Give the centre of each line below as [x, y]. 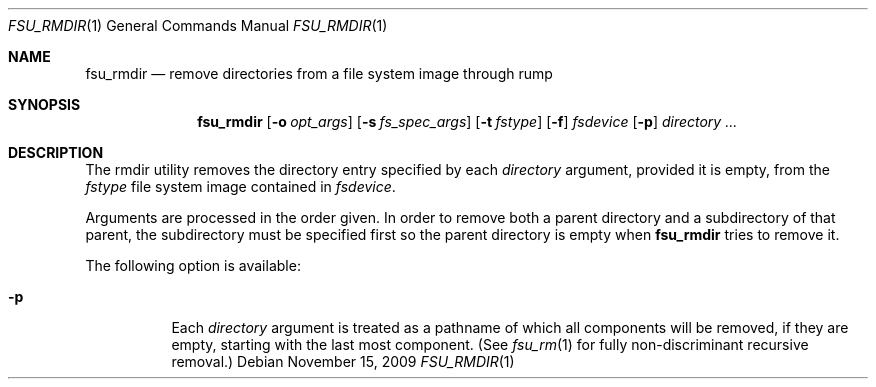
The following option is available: [193, 265]
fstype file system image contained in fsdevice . [240, 186]
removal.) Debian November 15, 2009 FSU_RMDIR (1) [343, 361]
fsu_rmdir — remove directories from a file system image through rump [319, 73]
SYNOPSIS [44, 104]
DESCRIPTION [56, 152]
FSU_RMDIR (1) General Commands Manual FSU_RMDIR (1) [198, 25]
